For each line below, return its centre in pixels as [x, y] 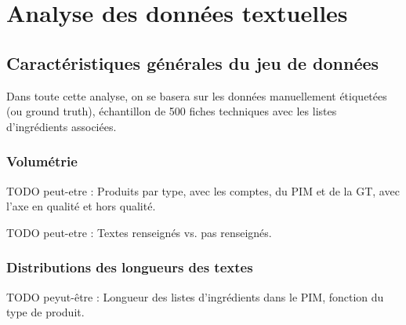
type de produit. [45, 312]
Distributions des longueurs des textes [130, 267]
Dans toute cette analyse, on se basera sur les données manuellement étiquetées [197, 95]
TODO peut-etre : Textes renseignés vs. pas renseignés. [139, 232]
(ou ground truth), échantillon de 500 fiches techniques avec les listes [172, 111]
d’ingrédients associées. [62, 126]
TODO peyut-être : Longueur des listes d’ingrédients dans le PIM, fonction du [195, 296]
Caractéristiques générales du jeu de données [193, 62]
